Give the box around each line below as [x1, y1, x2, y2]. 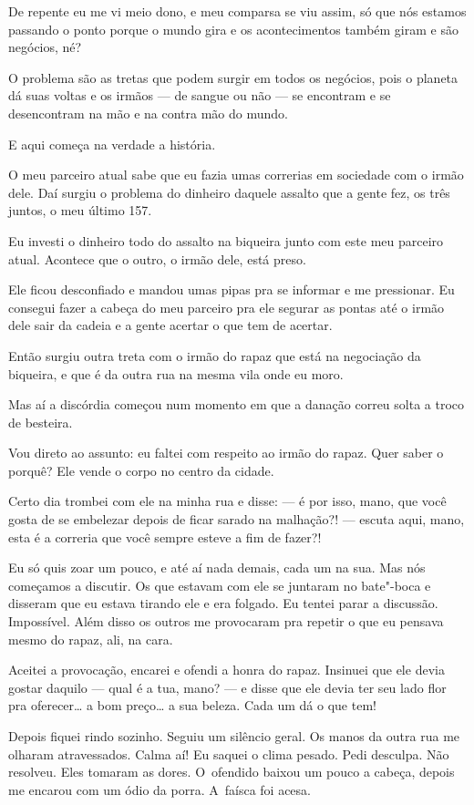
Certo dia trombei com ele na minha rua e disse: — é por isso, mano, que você [8, 491, 447, 511]
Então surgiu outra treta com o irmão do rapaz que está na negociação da [8, 346, 421, 365]
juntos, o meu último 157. [8, 201, 152, 220]
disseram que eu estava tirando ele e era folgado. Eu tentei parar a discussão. [8, 593, 438, 613]
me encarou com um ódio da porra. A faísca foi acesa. [8, 779, 311, 799]
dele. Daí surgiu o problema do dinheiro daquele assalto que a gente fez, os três [8, 182, 450, 201]
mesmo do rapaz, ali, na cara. [8, 629, 173, 648]
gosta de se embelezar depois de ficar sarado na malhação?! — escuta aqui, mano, [8, 510, 465, 529]
